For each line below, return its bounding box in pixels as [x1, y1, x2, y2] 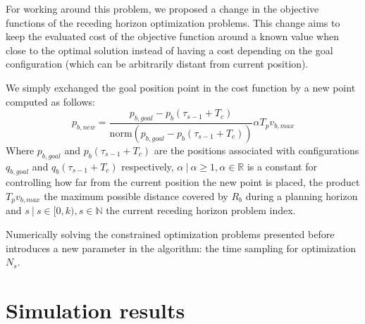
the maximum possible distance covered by [44, 189, 228, 204]
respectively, [121, 158, 174, 173]
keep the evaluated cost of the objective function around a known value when [6, 29, 340, 44]
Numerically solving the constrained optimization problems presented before [6, 227, 335, 242]
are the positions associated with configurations [154, 142, 359, 157]
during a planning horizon [245, 189, 358, 204]
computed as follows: [6, 94, 95, 108]
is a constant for [247, 158, 317, 173]
